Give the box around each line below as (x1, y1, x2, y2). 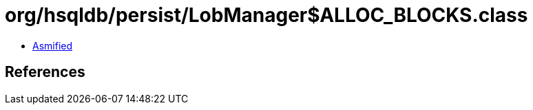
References (5, 63, 85, 81)
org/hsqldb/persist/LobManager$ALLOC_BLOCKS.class (5, 3, 528, 27)
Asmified (32, 39, 73, 52)
